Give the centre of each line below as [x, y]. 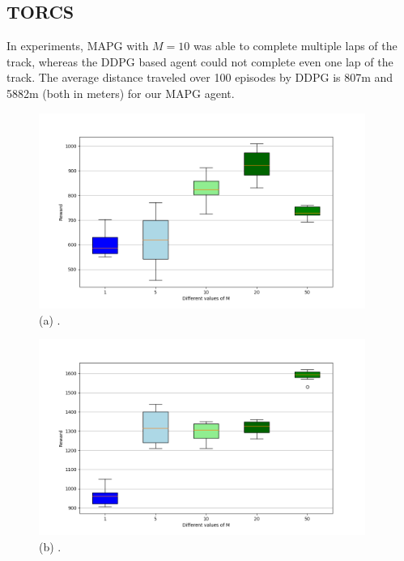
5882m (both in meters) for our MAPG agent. [121, 93]
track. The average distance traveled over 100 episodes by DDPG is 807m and [200, 77]
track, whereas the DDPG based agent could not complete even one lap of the [200, 61]
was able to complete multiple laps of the [296, 46]
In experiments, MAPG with [78, 46]
